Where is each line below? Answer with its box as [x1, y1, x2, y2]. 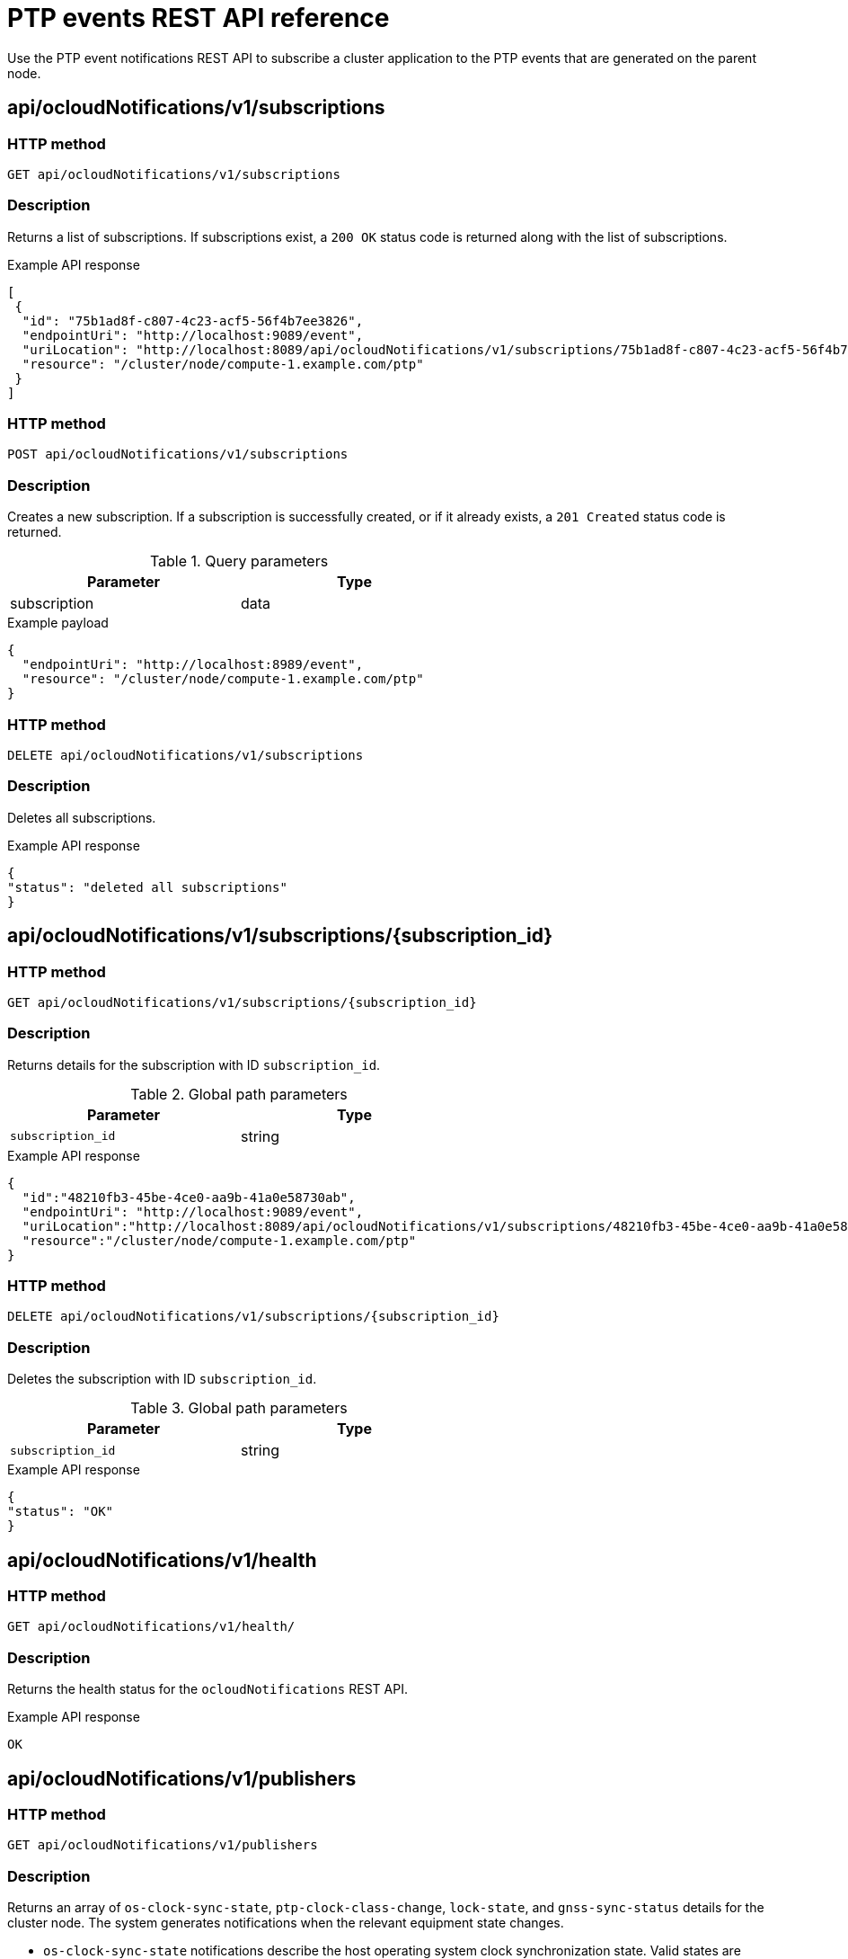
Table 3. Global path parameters [130, 1399, 348, 1418]
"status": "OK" [7, 1504, 114, 1519]
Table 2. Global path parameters [130, 1084, 348, 1103]
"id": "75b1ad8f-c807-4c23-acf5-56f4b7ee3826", [22, 313, 364, 328]
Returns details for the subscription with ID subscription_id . [7, 1056, 381, 1073]
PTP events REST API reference [7, 3, 390, 33]
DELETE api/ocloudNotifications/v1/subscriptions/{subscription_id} [7, 1309, 499, 1324]
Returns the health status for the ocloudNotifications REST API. [7, 1681, 408, 1697]
